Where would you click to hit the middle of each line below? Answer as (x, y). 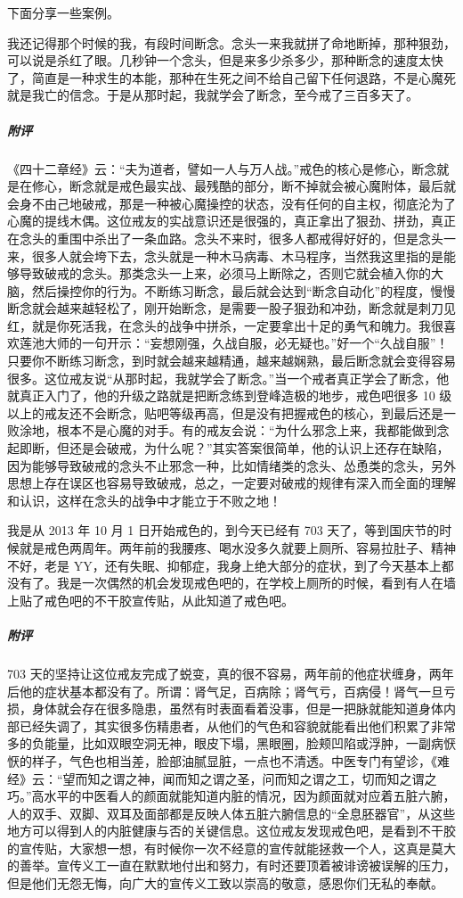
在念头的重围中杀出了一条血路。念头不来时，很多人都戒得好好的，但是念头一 (231, 238)
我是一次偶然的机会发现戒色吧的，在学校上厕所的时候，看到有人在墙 (256, 583)
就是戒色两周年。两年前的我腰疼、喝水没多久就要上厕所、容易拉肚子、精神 (237, 548)
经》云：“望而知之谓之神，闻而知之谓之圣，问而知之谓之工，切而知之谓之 (222, 778)
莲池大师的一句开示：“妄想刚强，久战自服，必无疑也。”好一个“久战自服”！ (234, 343)
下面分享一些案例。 (63, 12)
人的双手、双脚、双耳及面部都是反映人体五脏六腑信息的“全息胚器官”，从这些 (231, 813)
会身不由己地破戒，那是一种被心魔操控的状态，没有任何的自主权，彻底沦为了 (231, 203)
